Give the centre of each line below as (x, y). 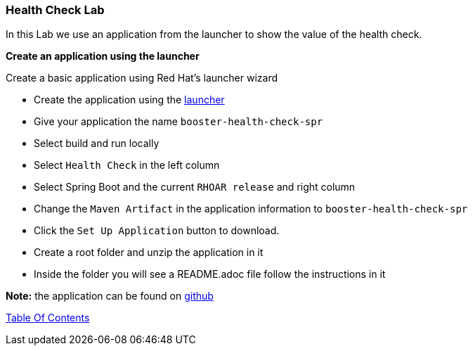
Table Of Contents (48, 318)
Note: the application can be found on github (110, 296)
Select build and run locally (97, 143)
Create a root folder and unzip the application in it (149, 253)
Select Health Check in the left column (127, 165)
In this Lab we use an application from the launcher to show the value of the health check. (214, 34)
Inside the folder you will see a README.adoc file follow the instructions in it (210, 274)
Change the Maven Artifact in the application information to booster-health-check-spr (251, 209)
